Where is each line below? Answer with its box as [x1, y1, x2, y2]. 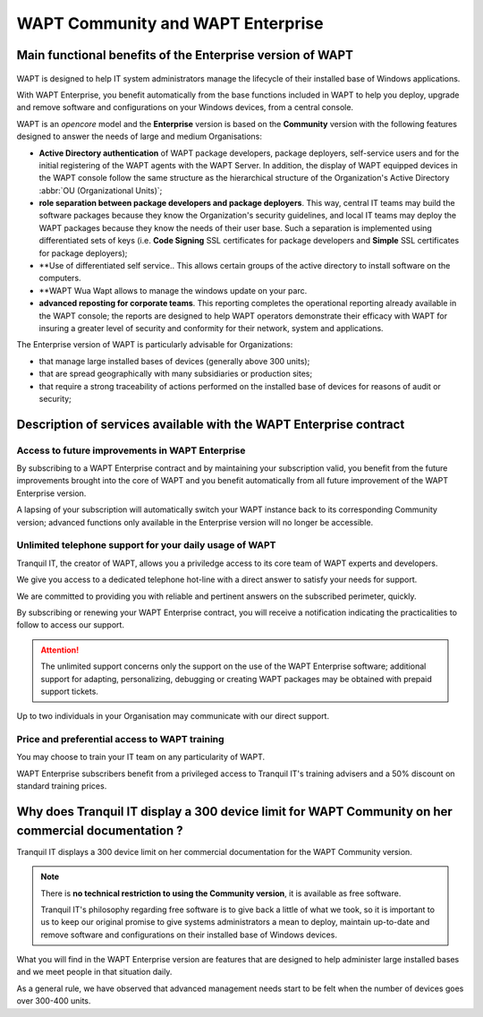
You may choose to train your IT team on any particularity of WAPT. [16, 752, 266, 763]
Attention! [40, 645, 80, 655]
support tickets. [40, 686, 98, 697]
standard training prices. [16, 781, 107, 791]
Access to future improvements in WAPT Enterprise [16, 444, 246, 457]
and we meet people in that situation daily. [16, 967, 173, 978]
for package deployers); [38, 247, 128, 259]
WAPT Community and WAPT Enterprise [16, 13, 324, 33]
